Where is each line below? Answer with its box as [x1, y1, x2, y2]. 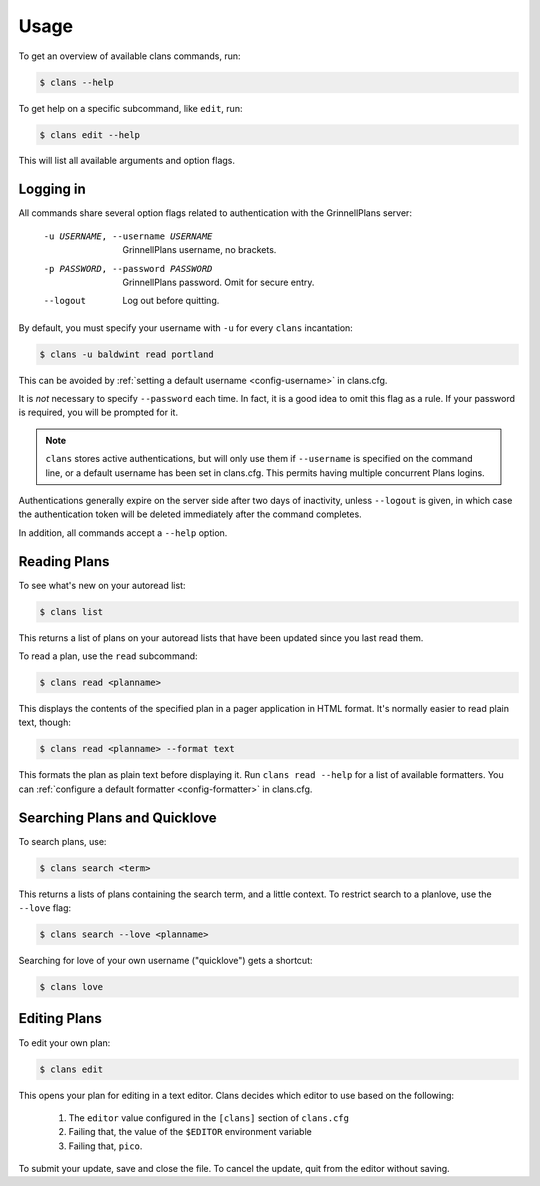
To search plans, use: [18, 835, 107, 847]
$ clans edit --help [39, 129, 140, 140]
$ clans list [39, 606, 104, 617]
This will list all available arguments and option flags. [18, 155, 235, 167]
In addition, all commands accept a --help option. [18, 526, 228, 539]
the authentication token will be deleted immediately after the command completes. [18, 508, 362, 520]
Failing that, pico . [68, 1140, 143, 1152]
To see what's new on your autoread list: [18, 579, 186, 591]
